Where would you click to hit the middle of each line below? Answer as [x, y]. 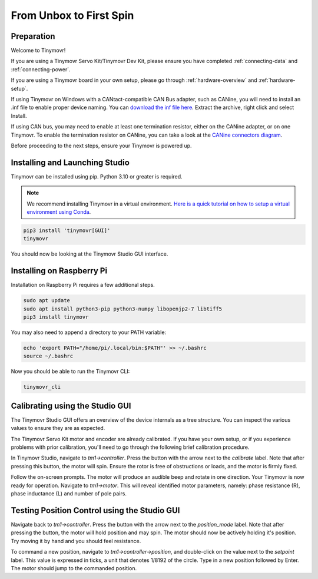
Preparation [33, 36]
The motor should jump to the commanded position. [74, 568]
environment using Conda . [59, 212]
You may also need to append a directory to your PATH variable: [89, 332]
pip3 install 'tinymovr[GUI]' [67, 231]
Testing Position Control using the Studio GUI [95, 510]
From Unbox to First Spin [72, 15]
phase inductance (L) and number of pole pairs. [69, 494]
